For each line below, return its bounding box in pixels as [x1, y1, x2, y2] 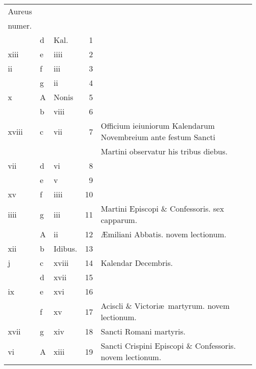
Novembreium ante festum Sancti [100, 131, 216, 143]
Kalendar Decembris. [100, 257, 173, 268]
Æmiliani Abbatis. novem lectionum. [100, 228, 226, 240]
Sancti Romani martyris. [100, 326, 186, 337]
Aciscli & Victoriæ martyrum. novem [100, 300, 230, 311]
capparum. [100, 214, 137, 225]
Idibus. [54, 243, 77, 254]
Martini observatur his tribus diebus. [100, 146, 228, 157]
